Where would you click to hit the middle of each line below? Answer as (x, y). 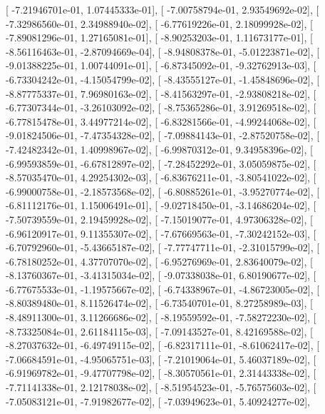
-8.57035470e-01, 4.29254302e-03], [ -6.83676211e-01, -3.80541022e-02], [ (161, 177)
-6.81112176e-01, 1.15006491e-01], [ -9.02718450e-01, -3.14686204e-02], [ (161, 205)
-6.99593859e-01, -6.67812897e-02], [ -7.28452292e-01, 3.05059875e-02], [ (161, 163)
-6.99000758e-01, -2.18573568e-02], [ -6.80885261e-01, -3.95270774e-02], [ (163, 191)
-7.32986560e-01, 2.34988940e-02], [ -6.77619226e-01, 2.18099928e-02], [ (159, 23)
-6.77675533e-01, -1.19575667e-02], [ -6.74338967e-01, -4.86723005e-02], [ (163, 289)
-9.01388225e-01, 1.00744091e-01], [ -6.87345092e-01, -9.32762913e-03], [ (161, 65)
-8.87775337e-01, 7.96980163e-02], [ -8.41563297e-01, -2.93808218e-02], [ (161, 93)
